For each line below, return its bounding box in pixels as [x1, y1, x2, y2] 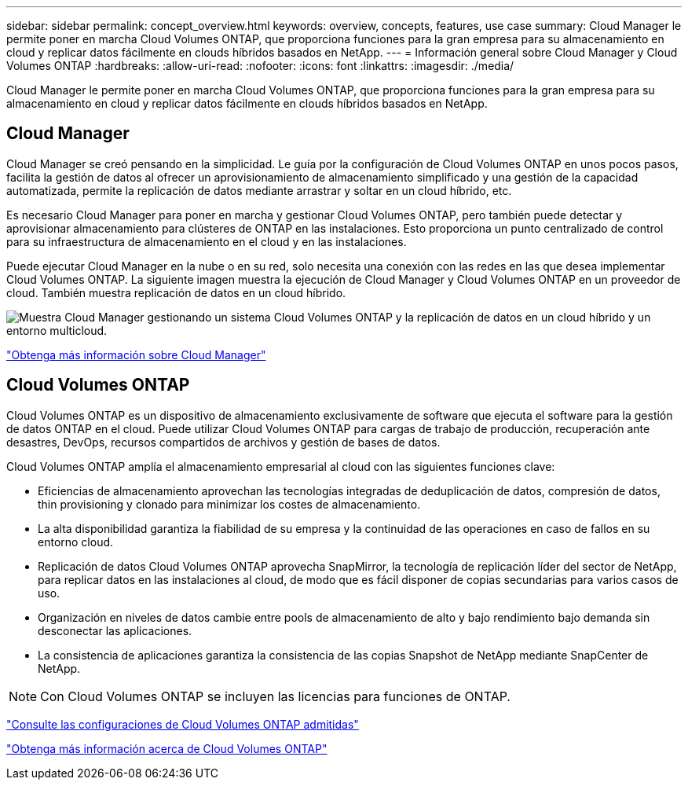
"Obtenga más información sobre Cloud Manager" [6, 347, 266, 362]
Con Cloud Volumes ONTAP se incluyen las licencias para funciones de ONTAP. [40, 688, 511, 704]
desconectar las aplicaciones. [38, 623, 192, 637]
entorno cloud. [38, 534, 114, 549]
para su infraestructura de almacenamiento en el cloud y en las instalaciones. [6, 234, 407, 248]
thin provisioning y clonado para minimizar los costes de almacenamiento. [38, 497, 421, 511]
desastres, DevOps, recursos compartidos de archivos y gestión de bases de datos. [6, 435, 441, 449]
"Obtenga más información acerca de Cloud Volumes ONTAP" [6, 741, 328, 755]
